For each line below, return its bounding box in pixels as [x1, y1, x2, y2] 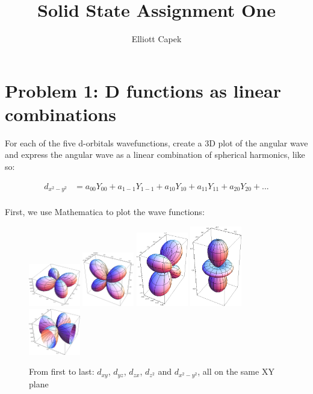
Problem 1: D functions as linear [5, 78, 282, 102]
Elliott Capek [131, 33, 182, 45]
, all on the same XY [197, 365, 274, 378]
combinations [5, 101, 116, 126]
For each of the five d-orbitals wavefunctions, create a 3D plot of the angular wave [5, 136, 308, 149]
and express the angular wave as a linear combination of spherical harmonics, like [5, 148, 305, 161]
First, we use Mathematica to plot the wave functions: [5, 205, 205, 218]
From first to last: [29, 365, 95, 378]
